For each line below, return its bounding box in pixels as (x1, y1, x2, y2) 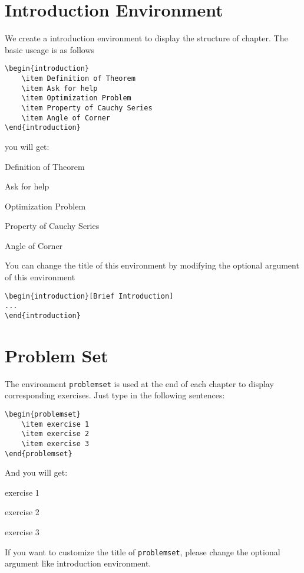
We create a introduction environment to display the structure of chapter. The (5, 32, 288, 44)
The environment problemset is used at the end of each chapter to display (5, 377, 274, 389)
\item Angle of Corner (21, 113, 110, 122)
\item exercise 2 (21, 430, 90, 438)
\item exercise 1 (21, 420, 90, 428)
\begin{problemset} (5, 410, 81, 418)
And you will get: (5, 466, 68, 479)
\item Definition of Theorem (21, 74, 136, 83)
